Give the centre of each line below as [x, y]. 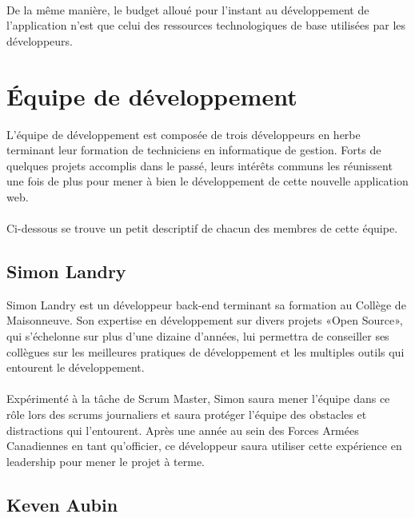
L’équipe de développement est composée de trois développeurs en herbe [184, 134]
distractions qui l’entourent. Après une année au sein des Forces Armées [183, 430]
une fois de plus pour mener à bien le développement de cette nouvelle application [207, 181]
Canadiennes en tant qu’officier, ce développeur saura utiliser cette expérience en [204, 446]
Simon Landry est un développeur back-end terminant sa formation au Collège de [206, 304]
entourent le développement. [76, 367]
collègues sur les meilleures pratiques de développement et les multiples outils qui [206, 351]
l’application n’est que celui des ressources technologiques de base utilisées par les [206, 25]
